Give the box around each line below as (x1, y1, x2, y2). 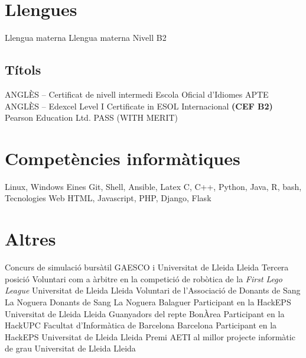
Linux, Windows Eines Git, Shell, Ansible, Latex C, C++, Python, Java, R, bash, (5, 180, 302, 192)
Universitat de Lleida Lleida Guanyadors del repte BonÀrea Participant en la (5, 307, 285, 320)
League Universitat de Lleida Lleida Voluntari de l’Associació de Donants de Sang (5, 284, 301, 296)
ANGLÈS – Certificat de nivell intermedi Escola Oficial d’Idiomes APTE (5, 88, 269, 100)
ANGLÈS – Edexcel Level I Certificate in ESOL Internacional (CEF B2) (5, 99, 273, 112)
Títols (5, 60, 41, 79)
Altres (5, 227, 56, 251)
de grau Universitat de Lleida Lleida (5, 342, 136, 354)
